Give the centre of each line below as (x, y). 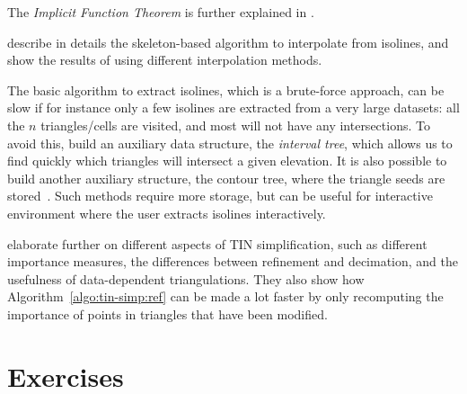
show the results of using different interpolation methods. (165, 60)
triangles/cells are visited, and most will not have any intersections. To (235, 125)
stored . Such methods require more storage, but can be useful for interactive (220, 196)
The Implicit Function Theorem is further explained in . (161, 12)
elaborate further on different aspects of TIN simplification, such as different (217, 243)
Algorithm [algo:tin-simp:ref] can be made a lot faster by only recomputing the (225, 296)
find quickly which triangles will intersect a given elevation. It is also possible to (227, 161)
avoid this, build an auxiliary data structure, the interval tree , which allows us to (230, 143)
